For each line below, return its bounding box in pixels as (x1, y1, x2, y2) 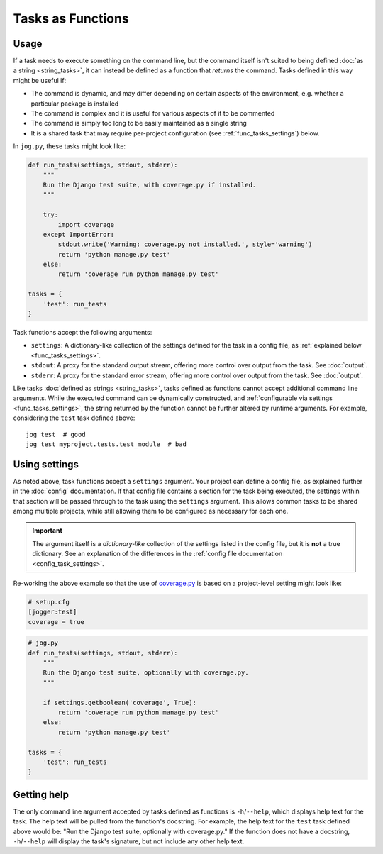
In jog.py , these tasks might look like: (13, 142, 126, 150)
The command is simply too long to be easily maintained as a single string (30, 119, 248, 128)
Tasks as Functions (13, 11, 129, 26)
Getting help (13, 788, 69, 801)
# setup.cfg (28, 598, 70, 606)
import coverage (57, 221, 115, 228)
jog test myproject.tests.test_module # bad (26, 440, 187, 448)
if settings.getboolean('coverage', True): (43, 699, 196, 706)
